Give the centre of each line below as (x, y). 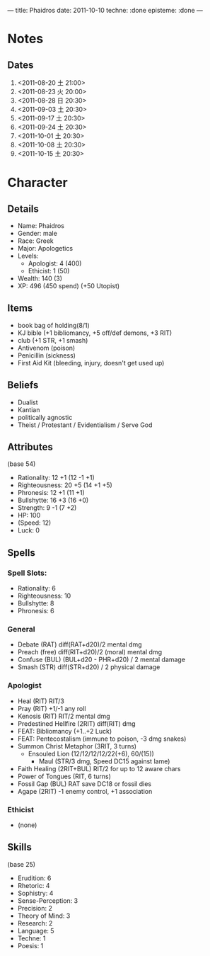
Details (23, 209)
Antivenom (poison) (46, 348)
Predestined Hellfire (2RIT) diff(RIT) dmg (76, 723)
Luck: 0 (29, 530)
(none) (27, 825)
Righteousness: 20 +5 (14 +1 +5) (65, 485)
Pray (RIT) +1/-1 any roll (52, 708)
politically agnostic (45, 417)
